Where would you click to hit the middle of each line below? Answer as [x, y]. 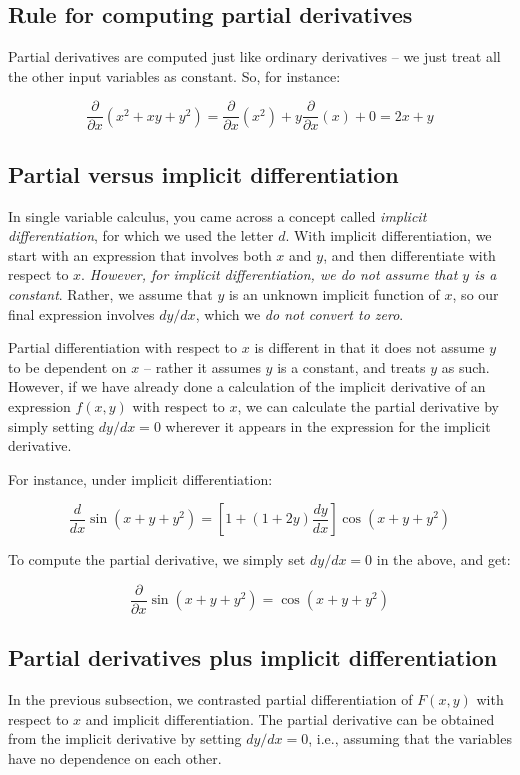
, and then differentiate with [409, 254]
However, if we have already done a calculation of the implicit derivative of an [247, 386]
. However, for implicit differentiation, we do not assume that [269, 274]
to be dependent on [67, 366]
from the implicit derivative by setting [125, 738]
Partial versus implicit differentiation [203, 173]
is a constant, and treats [351, 366]
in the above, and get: [443, 559]
